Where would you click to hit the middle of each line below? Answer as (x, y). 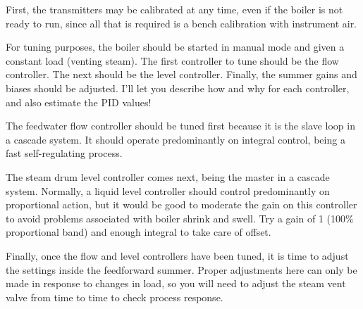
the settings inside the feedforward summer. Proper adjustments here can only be (181, 269)
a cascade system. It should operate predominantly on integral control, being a (176, 139)
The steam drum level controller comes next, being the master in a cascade (168, 176)
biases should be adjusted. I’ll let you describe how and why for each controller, (178, 88)
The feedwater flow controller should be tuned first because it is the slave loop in (180, 126)
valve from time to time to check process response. (115, 297)
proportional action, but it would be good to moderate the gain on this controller (181, 204)
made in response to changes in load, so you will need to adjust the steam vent (176, 283)
